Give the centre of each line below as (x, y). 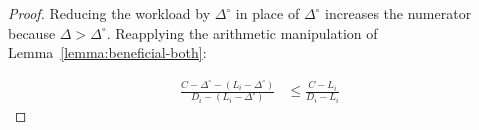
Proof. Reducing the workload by (109, 13)
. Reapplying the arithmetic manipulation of (242, 32)
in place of (267, 13)
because (32, 32)
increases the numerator (398, 13)
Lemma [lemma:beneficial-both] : (107, 52)
